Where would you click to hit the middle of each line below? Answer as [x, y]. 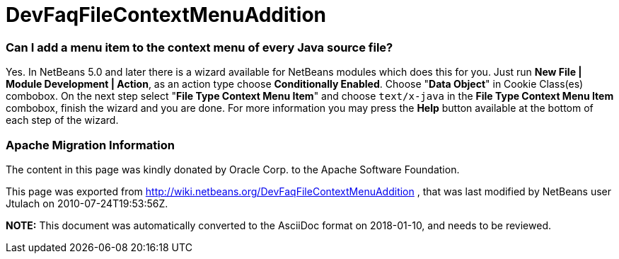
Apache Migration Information [90, 145]
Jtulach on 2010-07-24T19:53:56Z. [87, 203]
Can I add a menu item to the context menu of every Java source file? [199, 47]
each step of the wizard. [62, 120]
